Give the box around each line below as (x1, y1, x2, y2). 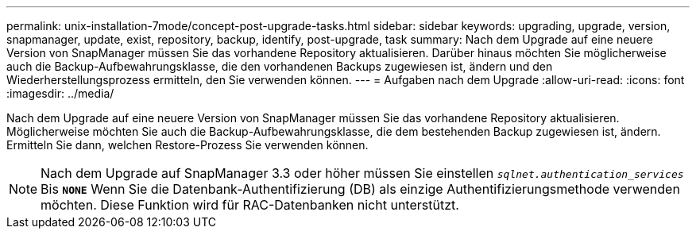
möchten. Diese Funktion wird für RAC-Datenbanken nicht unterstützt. (41, 197, 459, 213)
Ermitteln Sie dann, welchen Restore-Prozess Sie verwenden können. (6, 138, 369, 152)
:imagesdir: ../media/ (6, 87, 114, 100)
